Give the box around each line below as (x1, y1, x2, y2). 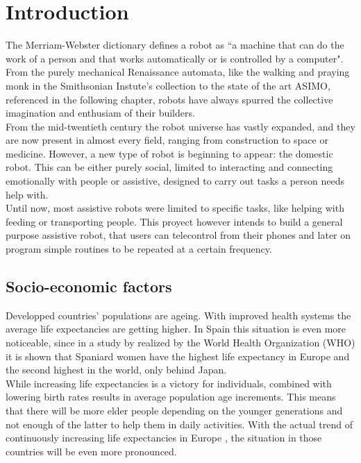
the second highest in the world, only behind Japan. (6, 362, 227, 377)
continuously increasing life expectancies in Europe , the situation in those (6, 430, 322, 445)
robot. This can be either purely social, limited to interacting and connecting (6, 160, 333, 174)
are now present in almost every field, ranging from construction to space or (6, 133, 328, 147)
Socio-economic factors (6, 276, 172, 297)
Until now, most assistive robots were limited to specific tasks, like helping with (6, 201, 344, 215)
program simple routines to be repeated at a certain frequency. (6, 242, 272, 256)
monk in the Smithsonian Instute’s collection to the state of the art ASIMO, (6, 78, 330, 92)
